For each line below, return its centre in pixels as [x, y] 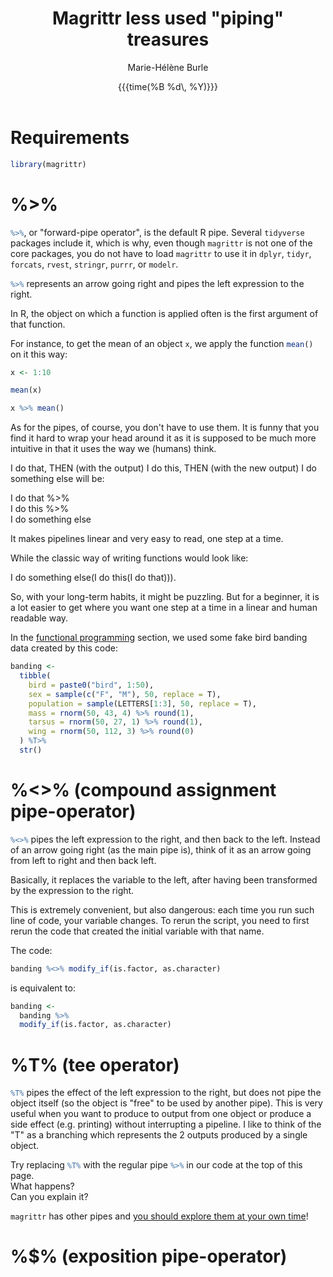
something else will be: [57, 479]
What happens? [42, 1186]
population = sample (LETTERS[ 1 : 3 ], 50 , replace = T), [142, 703]
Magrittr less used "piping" [168, 18]
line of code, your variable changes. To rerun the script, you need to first [160, 920]
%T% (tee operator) [95, 1064]
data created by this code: [64, 648]
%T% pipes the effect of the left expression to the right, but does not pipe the [166, 1093]
